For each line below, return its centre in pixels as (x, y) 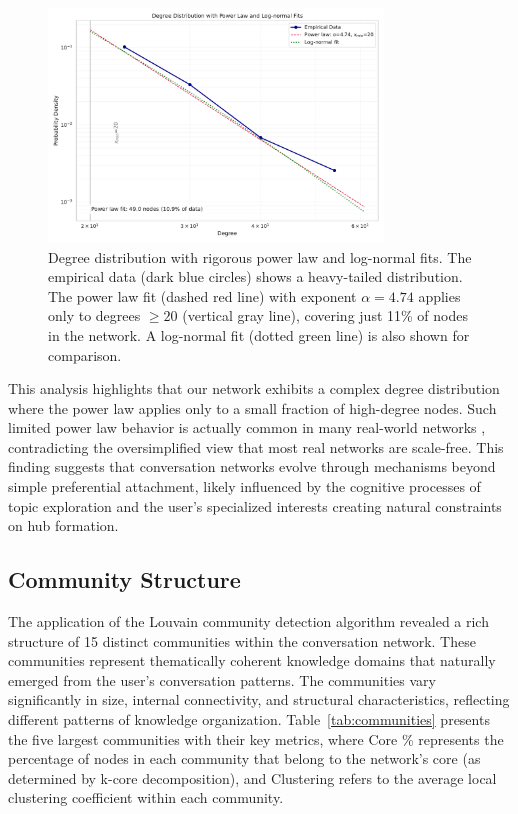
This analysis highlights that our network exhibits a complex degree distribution (254, 388)
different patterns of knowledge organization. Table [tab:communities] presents (249, 719)
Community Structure (124, 579)
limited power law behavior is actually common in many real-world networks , (247, 427)
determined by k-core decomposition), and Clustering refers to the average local (252, 777)
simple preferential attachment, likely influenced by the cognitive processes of (244, 486)
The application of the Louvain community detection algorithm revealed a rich (248, 621)
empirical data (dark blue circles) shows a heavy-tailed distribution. (255, 276)
